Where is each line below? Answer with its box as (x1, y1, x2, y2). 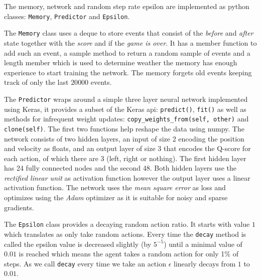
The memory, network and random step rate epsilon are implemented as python (4, 1, 249, 11)
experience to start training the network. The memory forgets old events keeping (4, 67, 252, 77)
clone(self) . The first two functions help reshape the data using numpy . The (4, 123, 244, 133)
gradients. (4, 202, 34, 212)
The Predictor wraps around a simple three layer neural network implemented (4, 93, 248, 104)
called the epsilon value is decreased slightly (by (4, 238, 152, 249)
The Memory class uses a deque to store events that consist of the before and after (4, 28, 253, 38)
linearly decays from (174, 258, 236, 268)
